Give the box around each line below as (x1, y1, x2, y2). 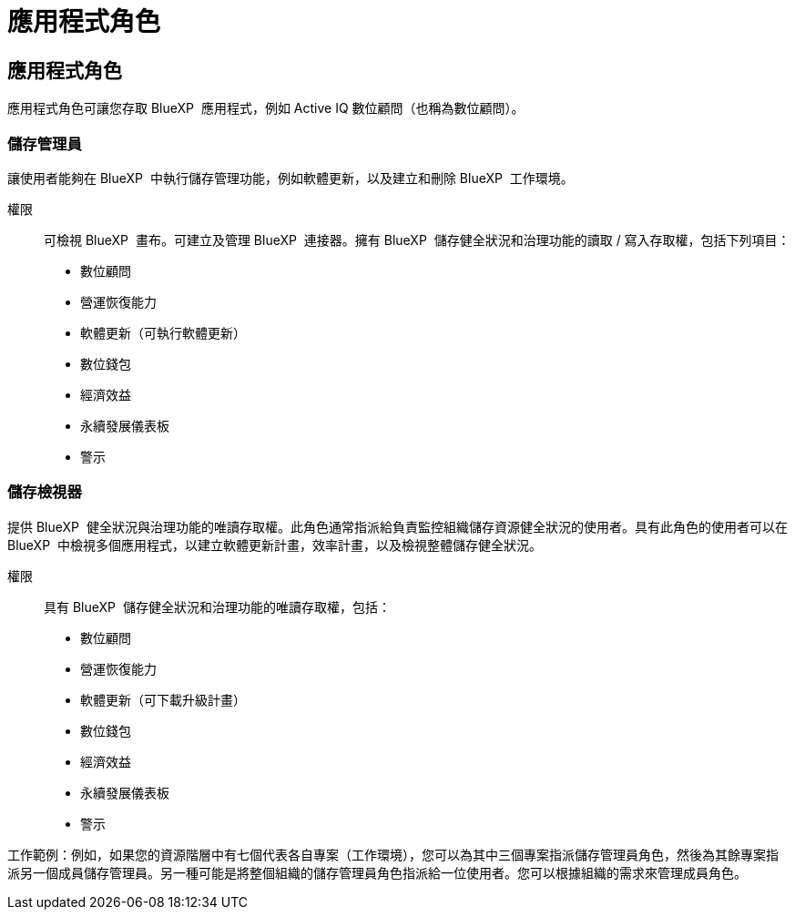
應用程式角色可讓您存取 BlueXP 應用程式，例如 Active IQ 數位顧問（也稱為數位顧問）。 (7, 100, 525, 117)
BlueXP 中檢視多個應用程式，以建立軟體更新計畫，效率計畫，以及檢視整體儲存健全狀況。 (7, 536, 542, 553)
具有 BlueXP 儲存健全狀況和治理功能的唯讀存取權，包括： (44, 598, 391, 615)
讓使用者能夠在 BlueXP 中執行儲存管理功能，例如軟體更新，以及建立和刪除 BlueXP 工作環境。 (7, 169, 574, 186)
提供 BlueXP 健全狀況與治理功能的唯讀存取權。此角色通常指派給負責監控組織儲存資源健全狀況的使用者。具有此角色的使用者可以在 (7, 518, 788, 535)
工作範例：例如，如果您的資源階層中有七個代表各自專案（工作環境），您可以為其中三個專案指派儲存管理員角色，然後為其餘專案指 (7, 846, 779, 862)
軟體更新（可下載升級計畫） (80, 691, 246, 708)
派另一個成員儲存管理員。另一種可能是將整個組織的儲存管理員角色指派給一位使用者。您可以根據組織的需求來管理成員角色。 (7, 864, 747, 881)
